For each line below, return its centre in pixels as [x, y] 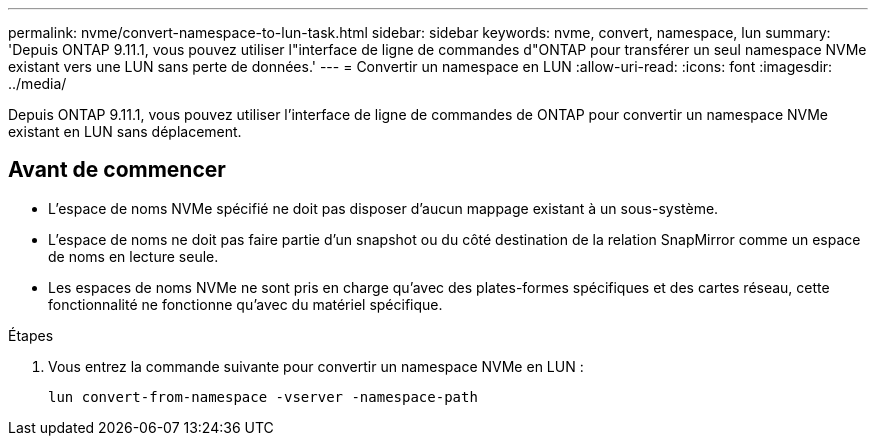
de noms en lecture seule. [133, 256]
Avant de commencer [117, 170]
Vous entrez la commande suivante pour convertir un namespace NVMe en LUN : [316, 366]
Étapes [31, 335]
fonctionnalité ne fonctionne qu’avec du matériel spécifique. [245, 304]
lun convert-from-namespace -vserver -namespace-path [263, 396]
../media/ [37, 83]
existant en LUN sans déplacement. [125, 131]
